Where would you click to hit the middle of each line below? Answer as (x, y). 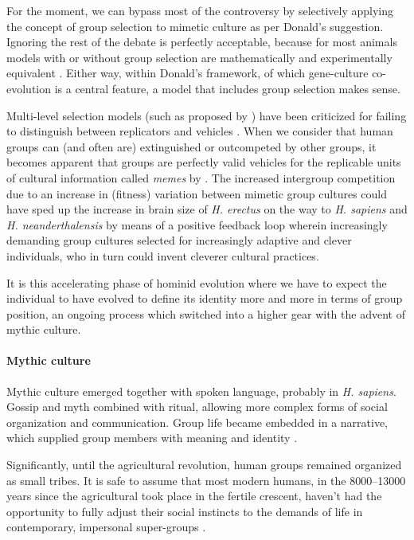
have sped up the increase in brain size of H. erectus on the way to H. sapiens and (207, 209)
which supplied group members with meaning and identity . (152, 438)
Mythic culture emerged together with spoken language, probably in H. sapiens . (201, 391)
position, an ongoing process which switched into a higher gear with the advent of (206, 313)
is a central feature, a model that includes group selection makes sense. (227, 88)
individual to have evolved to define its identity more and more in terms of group (205, 298)
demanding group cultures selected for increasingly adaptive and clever (179, 240)
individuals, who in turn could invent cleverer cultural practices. (163, 255)
